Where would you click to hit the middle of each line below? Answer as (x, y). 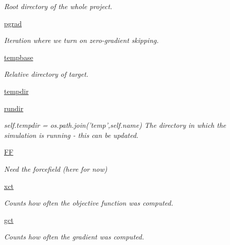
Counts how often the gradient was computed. (74, 237)
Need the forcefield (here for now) (56, 168)
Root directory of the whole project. (58, 6)
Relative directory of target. (46, 74)
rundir (14, 108)
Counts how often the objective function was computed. (89, 203)
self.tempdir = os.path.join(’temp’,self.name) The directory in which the (115, 125)
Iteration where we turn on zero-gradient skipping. (81, 40)
